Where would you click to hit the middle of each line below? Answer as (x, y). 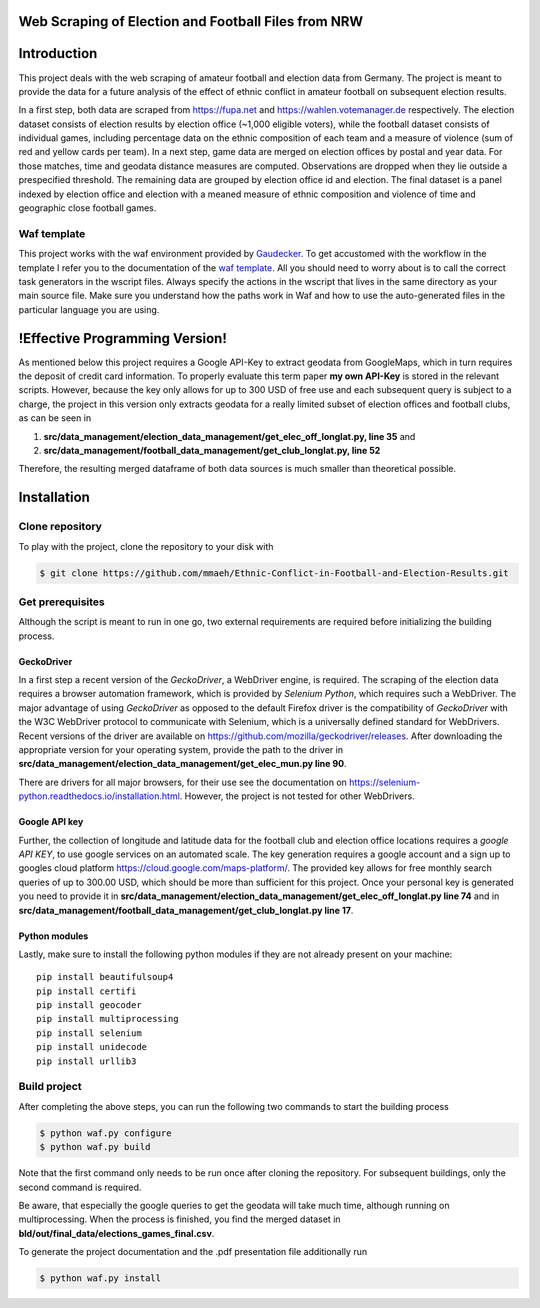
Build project (50, 1087)
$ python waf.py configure (105, 1133)
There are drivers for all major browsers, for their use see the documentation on (182, 782)
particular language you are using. (89, 309)
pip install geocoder (89, 1005)
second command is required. (80, 1187)
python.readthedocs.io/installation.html (99, 796)
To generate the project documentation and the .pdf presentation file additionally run (193, 1252)
